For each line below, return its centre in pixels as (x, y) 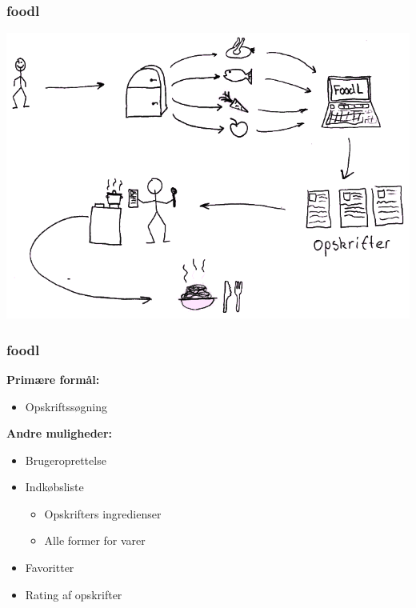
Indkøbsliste (54, 487)
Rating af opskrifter (74, 594)
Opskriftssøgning (66, 406)
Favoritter (50, 568)
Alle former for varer (95, 540)
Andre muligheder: (60, 433)
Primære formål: (53, 379)
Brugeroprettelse (66, 460)
